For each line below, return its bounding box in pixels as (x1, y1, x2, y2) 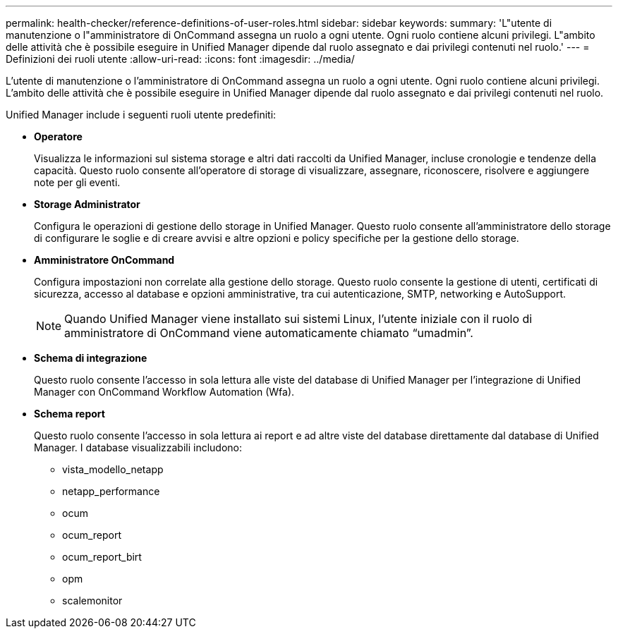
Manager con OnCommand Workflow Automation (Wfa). (34, 386, 295, 398)
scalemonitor (62, 595, 123, 606)
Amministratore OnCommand (34, 254, 175, 266)
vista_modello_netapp (62, 463, 164, 475)
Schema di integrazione (34, 352, 147, 364)
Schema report (34, 408, 105, 420)
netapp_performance (62, 485, 160, 497)
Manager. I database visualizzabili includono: (34, 441, 243, 453)
